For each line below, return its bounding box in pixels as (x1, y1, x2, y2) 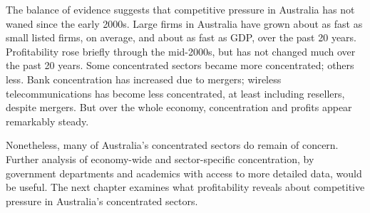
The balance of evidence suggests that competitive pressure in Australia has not (6, 2, 355, 16)
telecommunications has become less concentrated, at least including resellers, (6, 85, 345, 100)
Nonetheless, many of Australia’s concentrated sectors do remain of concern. (6, 137, 339, 152)
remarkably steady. (6, 113, 89, 128)
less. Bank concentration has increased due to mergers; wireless (6, 71, 282, 86)
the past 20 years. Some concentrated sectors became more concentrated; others (6, 58, 354, 73)
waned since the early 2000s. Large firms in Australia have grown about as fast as (6, 16, 363, 31)
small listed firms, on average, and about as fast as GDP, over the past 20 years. (6, 30, 357, 45)
